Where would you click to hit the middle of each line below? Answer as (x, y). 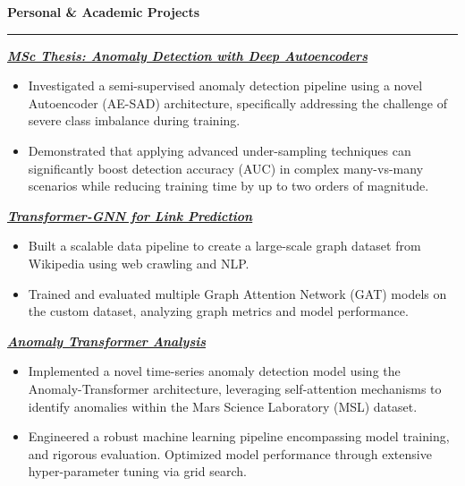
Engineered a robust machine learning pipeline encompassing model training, (239, 436)
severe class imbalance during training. (134, 120)
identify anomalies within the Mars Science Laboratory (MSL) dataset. (223, 406)
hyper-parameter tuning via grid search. (137, 471)
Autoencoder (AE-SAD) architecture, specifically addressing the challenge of (238, 102)
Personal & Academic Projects (104, 12)
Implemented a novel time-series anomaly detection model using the (214, 371)
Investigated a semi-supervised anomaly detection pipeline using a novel (225, 85)
